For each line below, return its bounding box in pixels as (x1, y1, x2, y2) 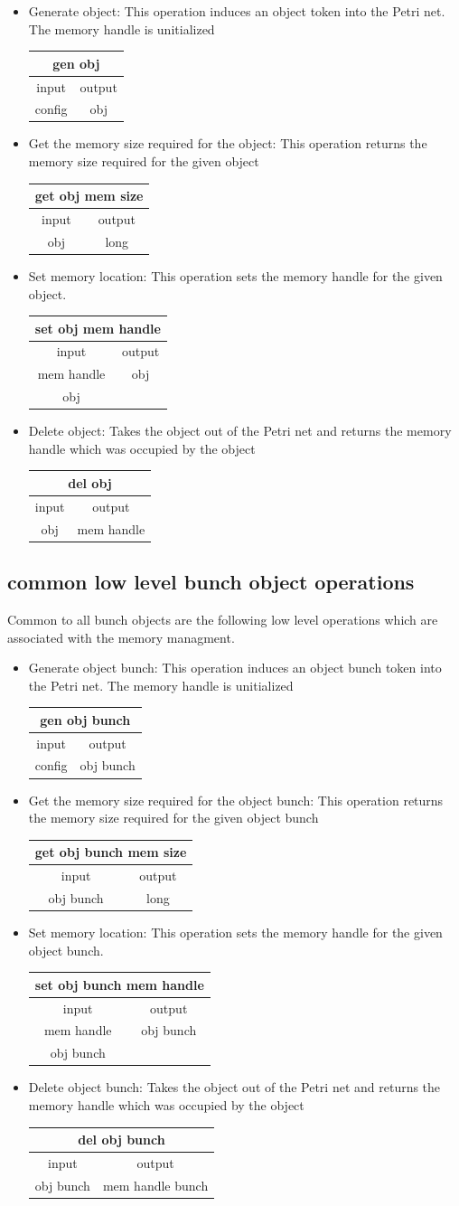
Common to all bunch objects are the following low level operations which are (7, 609, 438, 628)
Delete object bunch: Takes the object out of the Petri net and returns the (28, 1078, 441, 1097)
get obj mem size (34, 186, 144, 205)
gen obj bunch (40, 710, 131, 729)
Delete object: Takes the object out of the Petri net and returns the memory (28, 421, 452, 440)
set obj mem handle (34, 318, 161, 337)
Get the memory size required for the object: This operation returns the (28, 134, 427, 153)
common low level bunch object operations (7, 568, 415, 596)
